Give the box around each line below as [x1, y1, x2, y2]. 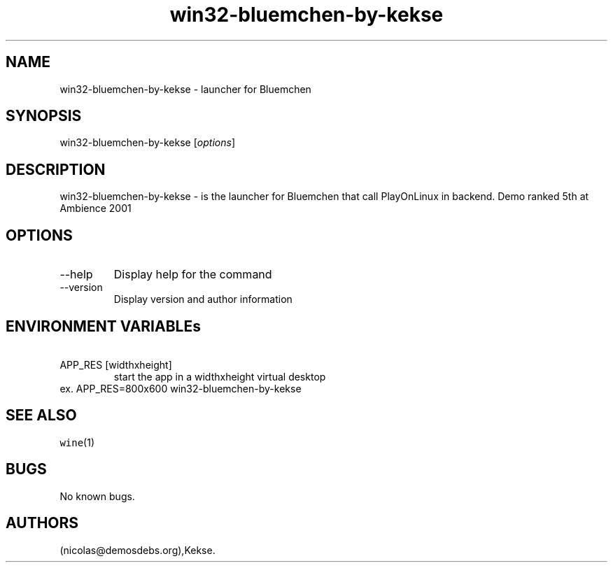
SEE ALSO [6, 406, 77, 425]
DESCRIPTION [6, 160, 106, 178]
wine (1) [59, 436, 95, 448]
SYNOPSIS [6, 107, 82, 125]
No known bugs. [59, 490, 135, 502]
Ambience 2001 [59, 202, 132, 215]
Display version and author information [113, 293, 293, 306]
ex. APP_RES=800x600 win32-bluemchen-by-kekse [59, 382, 302, 395]
